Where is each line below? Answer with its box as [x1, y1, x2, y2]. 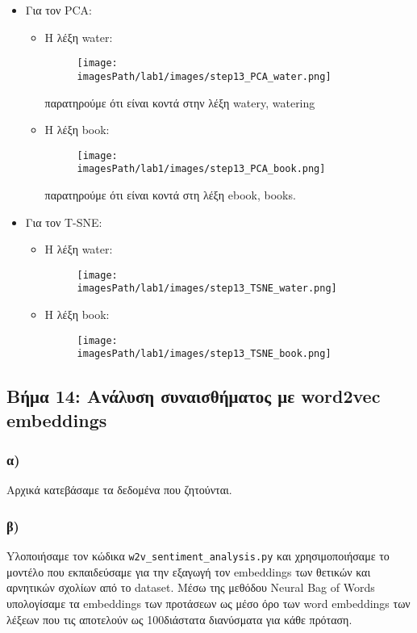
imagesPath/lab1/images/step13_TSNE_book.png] [77, 348, 332, 360]
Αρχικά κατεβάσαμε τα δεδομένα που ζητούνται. [6, 481, 232, 498]
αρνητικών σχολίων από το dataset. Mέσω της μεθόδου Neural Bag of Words [6, 579, 375, 596]
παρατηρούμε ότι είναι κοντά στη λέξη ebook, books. [44, 187, 296, 203]
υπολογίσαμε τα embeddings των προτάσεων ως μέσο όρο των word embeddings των [6, 595, 411, 612]
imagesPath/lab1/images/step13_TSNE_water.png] [77, 283, 337, 295]
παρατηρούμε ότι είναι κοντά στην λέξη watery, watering [44, 94, 315, 111]
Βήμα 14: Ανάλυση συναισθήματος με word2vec [6, 384, 381, 409]
